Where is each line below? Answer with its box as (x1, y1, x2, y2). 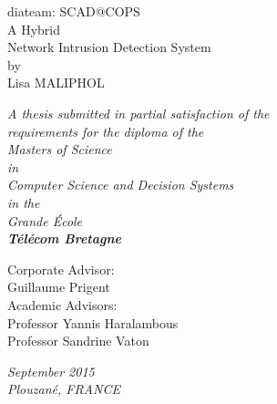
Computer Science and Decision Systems (7, 175, 234, 194)
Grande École (7, 211, 83, 230)
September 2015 (7, 361, 95, 380)
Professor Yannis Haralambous (7, 313, 179, 332)
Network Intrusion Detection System (7, 37, 211, 57)
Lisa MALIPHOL (7, 73, 105, 92)
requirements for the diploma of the (7, 121, 204, 140)
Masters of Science (7, 140, 112, 159)
